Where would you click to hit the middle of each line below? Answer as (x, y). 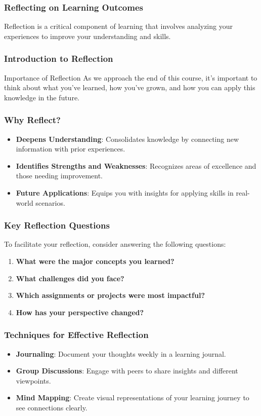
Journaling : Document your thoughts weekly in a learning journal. (121, 353)
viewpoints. (33, 380)
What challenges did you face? (70, 278)
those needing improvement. (59, 176)
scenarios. (50, 202)
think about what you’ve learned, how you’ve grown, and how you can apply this (130, 87)
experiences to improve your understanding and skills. (88, 36)
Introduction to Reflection (59, 59)
